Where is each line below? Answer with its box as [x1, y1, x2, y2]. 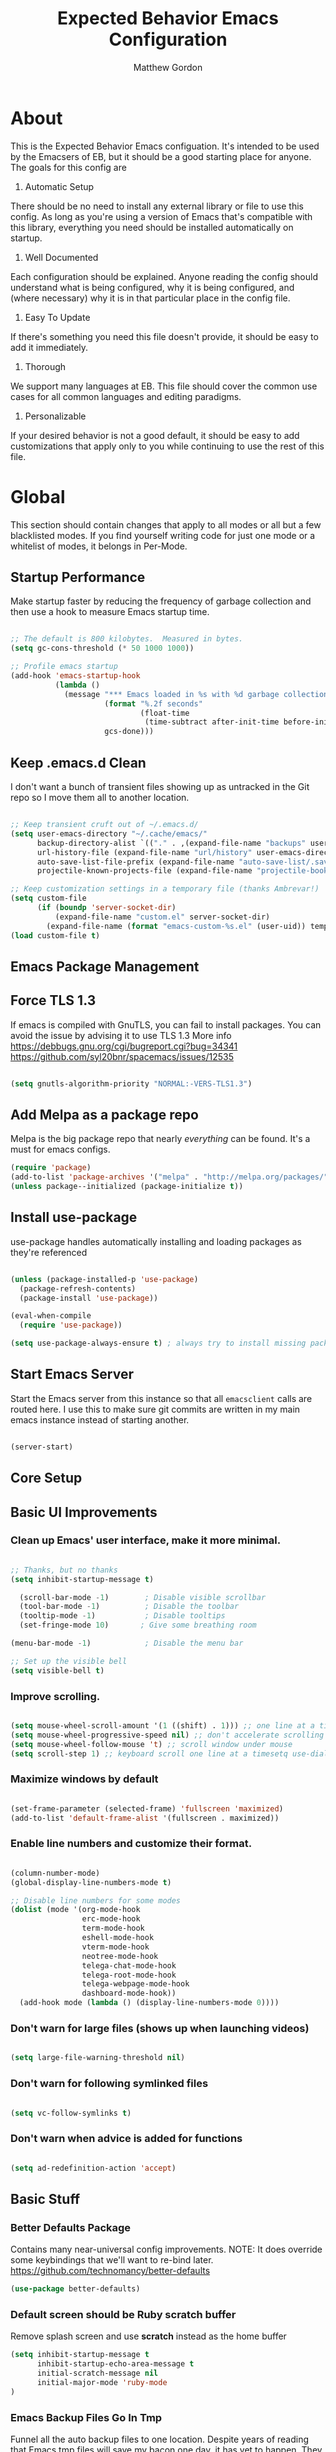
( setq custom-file [10, 893, 87, 904]
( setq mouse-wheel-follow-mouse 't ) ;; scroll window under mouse [10, 1739, 293, 1749]
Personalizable [24, 410, 87, 422]
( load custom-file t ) [10, 930, 101, 941]
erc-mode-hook [81, 1914, 141, 1924]
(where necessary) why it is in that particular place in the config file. [10, 292, 291, 304]
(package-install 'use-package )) [19, 1293, 159, 1303]
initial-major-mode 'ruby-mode [36, 2378, 168, 2388]
